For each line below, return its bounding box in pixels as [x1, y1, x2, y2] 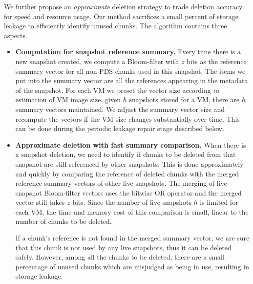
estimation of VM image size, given [15, 94, 121, 105]
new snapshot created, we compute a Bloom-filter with [15, 56, 179, 66]
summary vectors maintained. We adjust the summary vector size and [15, 104, 225, 114]
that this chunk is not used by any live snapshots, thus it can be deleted [15, 242, 232, 252]
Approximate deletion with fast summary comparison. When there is [15, 139, 246, 150]
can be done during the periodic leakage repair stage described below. [15, 123, 224, 133]
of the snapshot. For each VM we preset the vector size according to [15, 85, 219, 95]
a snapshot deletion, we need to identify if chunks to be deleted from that [15, 149, 236, 159]
